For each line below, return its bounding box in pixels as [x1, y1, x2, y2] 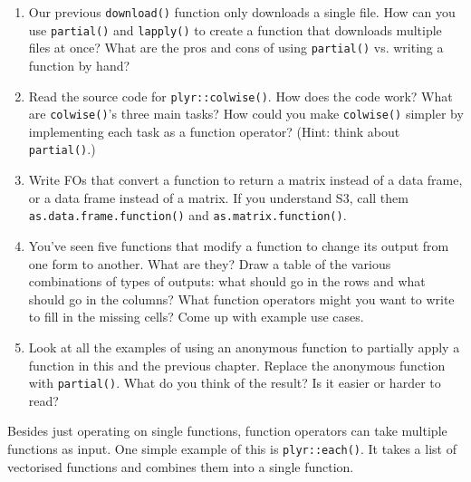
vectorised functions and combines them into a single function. [7, 457, 354, 476]
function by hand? [28, 55, 130, 74]
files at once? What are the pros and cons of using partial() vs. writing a [28, 38, 444, 57]
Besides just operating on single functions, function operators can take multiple [7, 421, 447, 440]
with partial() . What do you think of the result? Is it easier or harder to [28, 373, 441, 392]
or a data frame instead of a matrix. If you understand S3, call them [28, 188, 409, 207]
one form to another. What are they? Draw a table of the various [28, 254, 391, 273]
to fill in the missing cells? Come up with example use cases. [28, 307, 364, 326]
